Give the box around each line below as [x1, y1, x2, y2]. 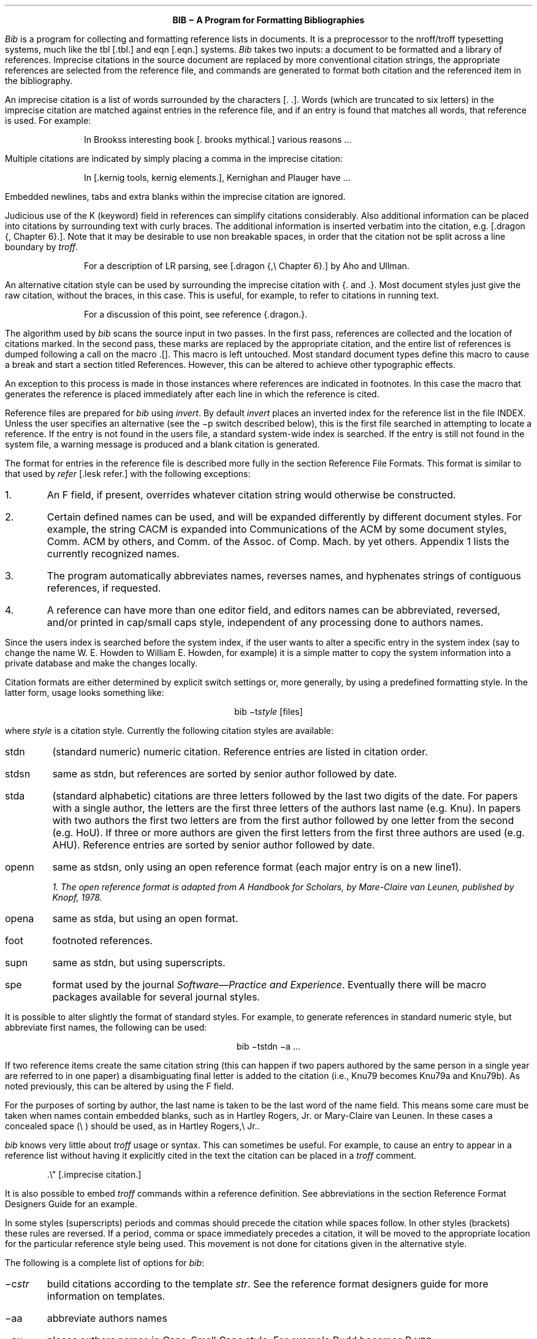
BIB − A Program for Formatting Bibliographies [172, 15, 365, 25]
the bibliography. [5, 75, 73, 86]
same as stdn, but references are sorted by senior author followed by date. [52, 768, 397, 780]
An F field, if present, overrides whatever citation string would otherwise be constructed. [47, 489, 456, 501]
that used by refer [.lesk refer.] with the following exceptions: [5, 468, 251, 479]
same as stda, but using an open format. [52, 912, 238, 925]
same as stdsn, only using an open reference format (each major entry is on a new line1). [52, 861, 462, 873]
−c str [5, 1278, 29, 1290]
